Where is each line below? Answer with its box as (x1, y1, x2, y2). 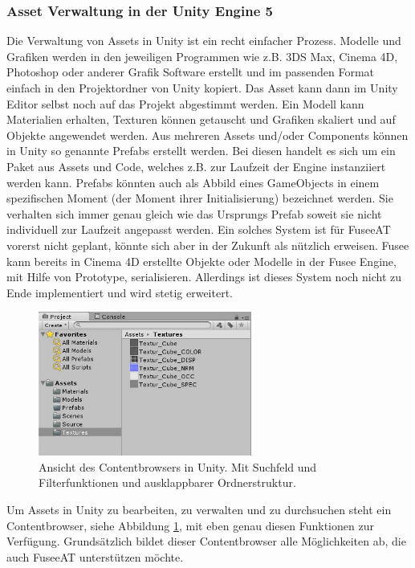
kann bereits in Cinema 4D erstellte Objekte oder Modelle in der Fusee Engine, (6, 252, 397, 269)
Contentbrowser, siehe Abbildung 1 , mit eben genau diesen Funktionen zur (6, 517, 374, 533)
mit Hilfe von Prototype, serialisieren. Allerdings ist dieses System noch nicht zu (6, 268, 402, 285)
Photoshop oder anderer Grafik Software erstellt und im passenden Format (6, 63, 375, 80)
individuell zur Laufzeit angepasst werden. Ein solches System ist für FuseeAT (6, 221, 391, 238)
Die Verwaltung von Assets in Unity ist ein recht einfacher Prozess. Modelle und (6, 32, 401, 49)
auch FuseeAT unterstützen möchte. (6, 548, 184, 565)
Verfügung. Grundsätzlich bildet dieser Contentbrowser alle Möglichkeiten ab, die (6, 533, 406, 550)
